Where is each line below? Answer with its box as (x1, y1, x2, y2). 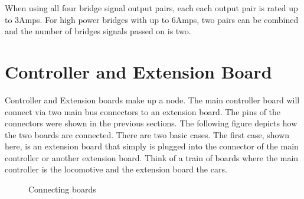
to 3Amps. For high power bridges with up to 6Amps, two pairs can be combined (5, 13, 299, 25)
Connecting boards (28, 183, 96, 195)
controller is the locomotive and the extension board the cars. (5, 163, 227, 175)
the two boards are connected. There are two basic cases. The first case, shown (5, 128, 290, 141)
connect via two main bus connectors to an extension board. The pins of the (5, 105, 281, 118)
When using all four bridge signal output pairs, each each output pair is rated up (5, 2, 298, 14)
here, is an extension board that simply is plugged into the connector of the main (5, 140, 299, 152)
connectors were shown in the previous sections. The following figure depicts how (5, 117, 298, 129)
